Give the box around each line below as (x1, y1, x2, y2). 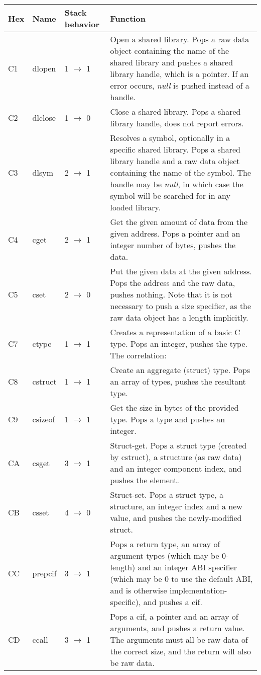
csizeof (32, 413, 55, 425)
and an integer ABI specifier (138, 561, 237, 573)
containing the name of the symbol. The (110, 167, 251, 178)
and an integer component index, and (110, 463, 241, 474)
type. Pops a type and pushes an (110, 413, 225, 425)
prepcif (32, 567, 57, 579)
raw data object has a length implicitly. (110, 312, 248, 323)
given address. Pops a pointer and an (110, 228, 240, 239)
